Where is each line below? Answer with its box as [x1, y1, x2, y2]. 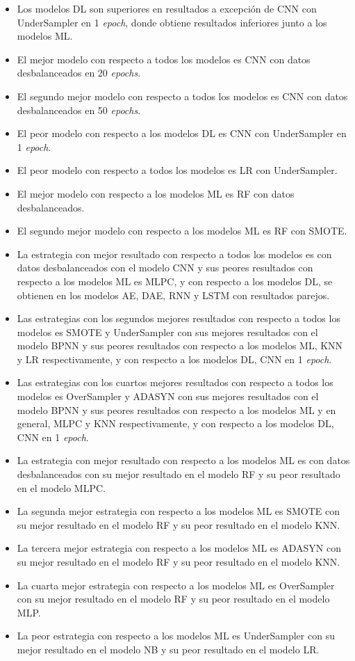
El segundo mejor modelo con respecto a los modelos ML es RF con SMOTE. [17, 223, 347, 238]
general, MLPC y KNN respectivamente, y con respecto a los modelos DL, [17, 416, 334, 431]
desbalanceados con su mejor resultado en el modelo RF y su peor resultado [17, 467, 340, 481]
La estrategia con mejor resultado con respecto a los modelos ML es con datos [17, 453, 350, 468]
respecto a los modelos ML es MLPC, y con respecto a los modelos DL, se [17, 273, 333, 288]
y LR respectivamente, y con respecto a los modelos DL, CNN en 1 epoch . [17, 351, 332, 366]
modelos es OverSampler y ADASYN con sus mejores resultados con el [17, 389, 319, 404]
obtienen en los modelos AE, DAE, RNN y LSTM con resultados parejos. [17, 287, 330, 302]
